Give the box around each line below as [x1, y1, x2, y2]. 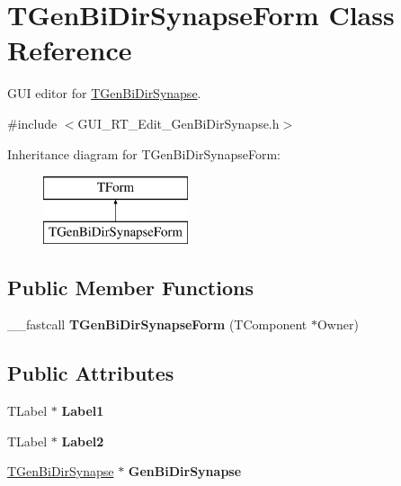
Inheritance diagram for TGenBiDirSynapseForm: [7, 144, 281, 163]
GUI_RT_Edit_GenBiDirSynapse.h [77, 113, 280, 132]
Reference [7, 31, 132, 68]
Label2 [61, 431, 104, 450]
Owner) [316, 315, 359, 334]
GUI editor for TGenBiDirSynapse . [7, 84, 201, 103]
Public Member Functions [7, 273, 254, 301]
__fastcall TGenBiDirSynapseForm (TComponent [7, 315, 307, 334]
